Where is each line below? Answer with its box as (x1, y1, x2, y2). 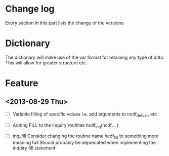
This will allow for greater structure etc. (5, 59, 87, 66)
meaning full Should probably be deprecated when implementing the (12, 140, 156, 146)
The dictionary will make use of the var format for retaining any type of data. (5, 54, 164, 60)
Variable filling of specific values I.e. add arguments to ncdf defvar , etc (12, 111, 157, 118)
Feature (5, 77, 38, 89)
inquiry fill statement (12, 145, 56, 151)
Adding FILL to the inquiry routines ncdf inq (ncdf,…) (12, 122, 119, 129)
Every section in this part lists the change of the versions (5, 20, 124, 26)
